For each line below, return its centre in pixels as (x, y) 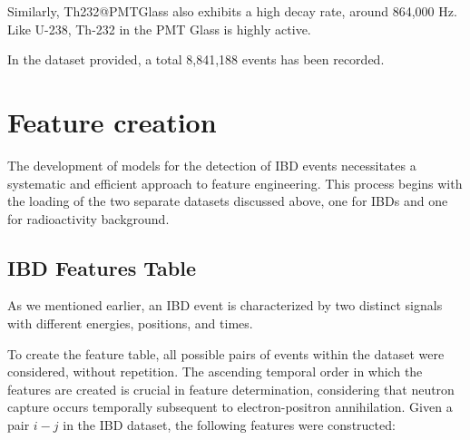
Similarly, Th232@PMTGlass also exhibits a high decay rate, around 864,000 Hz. (232, 11)
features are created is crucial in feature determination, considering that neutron (231, 389)
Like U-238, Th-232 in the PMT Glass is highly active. (159, 29)
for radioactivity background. (88, 218)
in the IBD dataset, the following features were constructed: (229, 425)
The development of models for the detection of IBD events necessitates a (212, 165)
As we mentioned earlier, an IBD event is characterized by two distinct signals (225, 305)
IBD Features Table (102, 267)
